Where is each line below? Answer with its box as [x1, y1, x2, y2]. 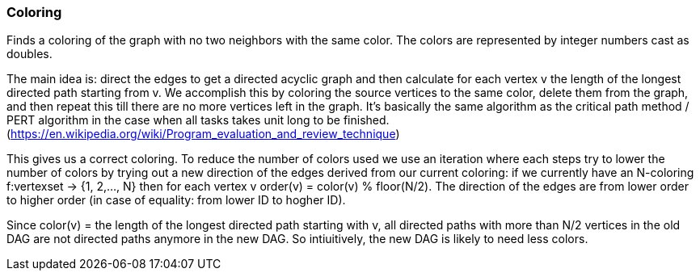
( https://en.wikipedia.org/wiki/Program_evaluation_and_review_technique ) [6, 127, 400, 141]
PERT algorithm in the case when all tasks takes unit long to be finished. [6, 113, 390, 128]
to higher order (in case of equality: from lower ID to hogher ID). [6, 193, 346, 208]
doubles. [6, 47, 53, 61]
